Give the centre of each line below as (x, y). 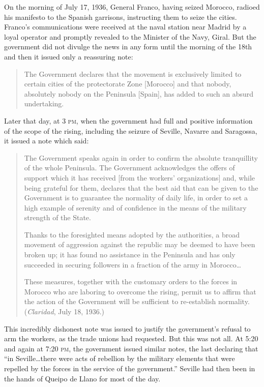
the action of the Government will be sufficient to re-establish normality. (137, 301)
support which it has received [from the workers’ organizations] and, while (140, 177)
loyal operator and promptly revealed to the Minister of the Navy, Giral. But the (130, 36)
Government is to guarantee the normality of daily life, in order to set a (136, 198)
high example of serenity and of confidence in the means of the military (135, 207)
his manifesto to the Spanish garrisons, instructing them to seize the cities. (121, 17)
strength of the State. (57, 217)
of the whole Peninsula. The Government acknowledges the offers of (129, 168)
